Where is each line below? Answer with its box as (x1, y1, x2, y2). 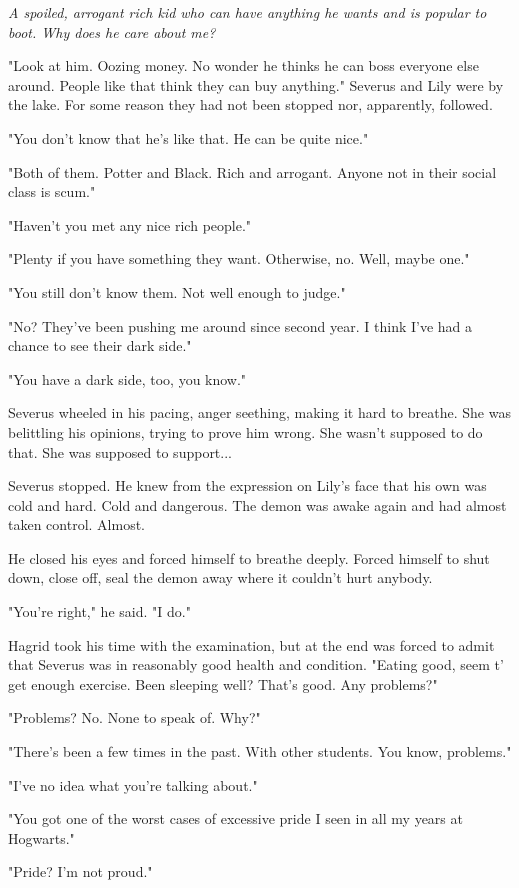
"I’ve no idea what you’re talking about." (8, 774, 258, 795)
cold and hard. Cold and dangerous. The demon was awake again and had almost (8, 494, 507, 515)
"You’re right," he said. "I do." (8, 601, 191, 622)
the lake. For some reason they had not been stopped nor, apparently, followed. (8, 94, 493, 115)
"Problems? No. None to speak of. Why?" (8, 707, 261, 728)
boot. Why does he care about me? (8, 21, 216, 42)
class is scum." (8, 181, 96, 202)
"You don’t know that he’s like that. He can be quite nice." (8, 127, 369, 148)
